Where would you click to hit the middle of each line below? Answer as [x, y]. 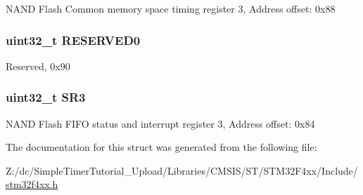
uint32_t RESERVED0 [73, 40]
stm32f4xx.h [32, 184]
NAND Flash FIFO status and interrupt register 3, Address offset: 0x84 [160, 123]
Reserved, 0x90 [38, 66]
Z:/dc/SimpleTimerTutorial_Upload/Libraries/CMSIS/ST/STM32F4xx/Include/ [182, 170]
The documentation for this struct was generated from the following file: [161, 147]
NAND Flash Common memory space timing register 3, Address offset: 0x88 [171, 8]
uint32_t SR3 [46, 97]
